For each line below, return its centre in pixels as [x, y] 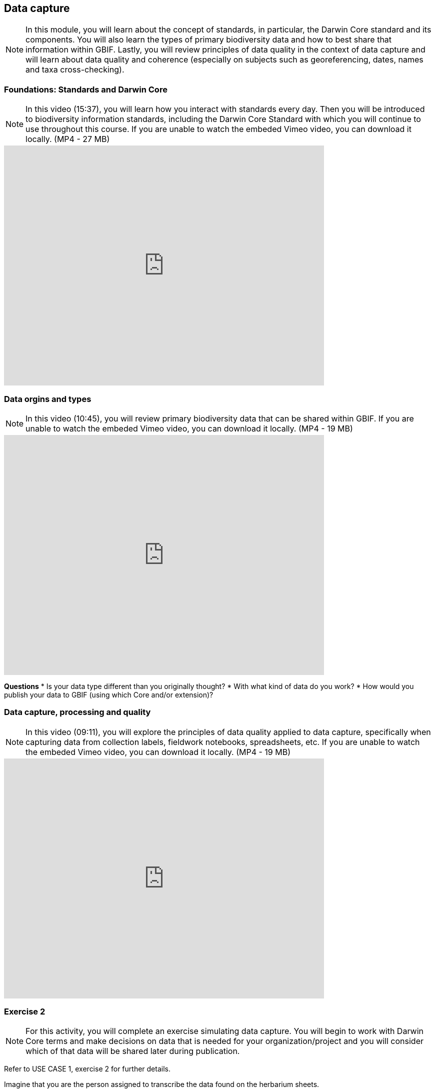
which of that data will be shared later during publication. [133, 1051]
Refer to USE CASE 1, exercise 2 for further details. [87, 1069]
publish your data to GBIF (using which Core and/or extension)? [109, 694]
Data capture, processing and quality [77, 712]
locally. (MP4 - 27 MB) [68, 139]
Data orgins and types [48, 399]
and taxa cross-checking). [75, 70]
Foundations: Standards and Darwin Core [86, 89]
